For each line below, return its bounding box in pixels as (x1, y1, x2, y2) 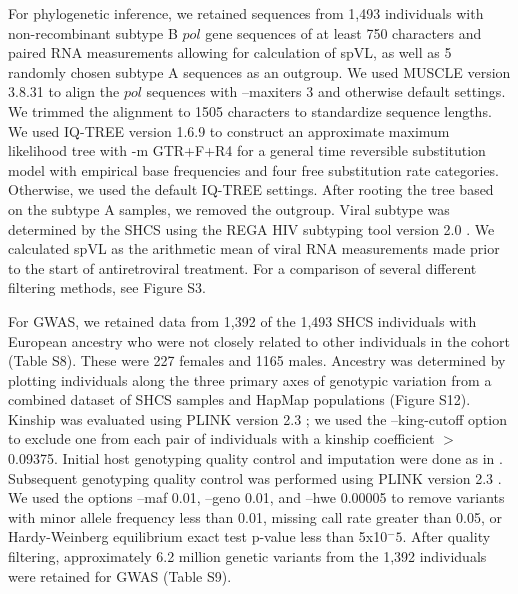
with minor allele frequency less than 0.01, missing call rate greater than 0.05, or (8, 506, 503, 527)
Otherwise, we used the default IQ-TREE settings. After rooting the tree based (8, 179, 494, 200)
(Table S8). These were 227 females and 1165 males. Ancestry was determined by (8, 350, 506, 371)
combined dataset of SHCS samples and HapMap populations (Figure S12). (8, 389, 471, 410)
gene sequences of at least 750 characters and (205, 22, 482, 43)
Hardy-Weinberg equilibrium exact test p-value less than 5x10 (8, 526, 388, 547)
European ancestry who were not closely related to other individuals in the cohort (8, 330, 510, 351)
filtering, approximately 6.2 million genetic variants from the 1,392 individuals (8, 546, 487, 567)
